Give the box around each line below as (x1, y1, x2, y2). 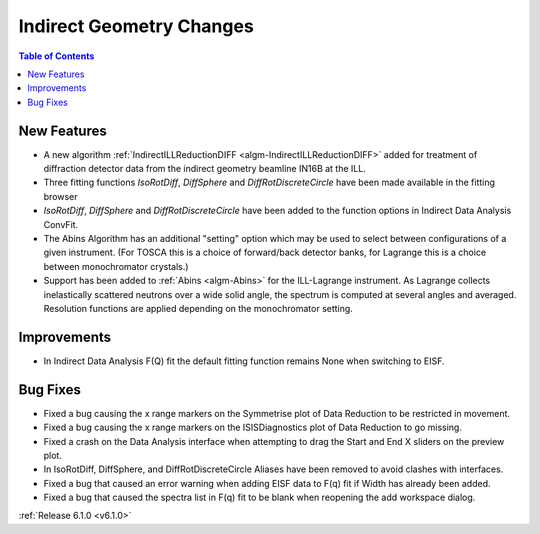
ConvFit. (43, 218, 79, 230)
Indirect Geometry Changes (18, 15, 254, 37)
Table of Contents (18, 50, 95, 62)
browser (43, 190, 79, 202)
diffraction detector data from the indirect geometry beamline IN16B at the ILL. (43, 163, 367, 175)
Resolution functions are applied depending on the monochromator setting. (43, 302, 354, 314)
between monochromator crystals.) (43, 260, 189, 272)
